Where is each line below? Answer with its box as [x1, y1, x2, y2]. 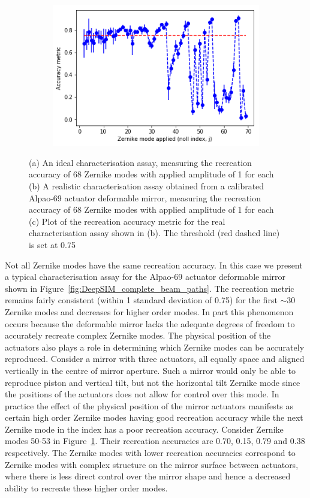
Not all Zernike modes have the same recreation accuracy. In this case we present [5, 258, 303, 271]
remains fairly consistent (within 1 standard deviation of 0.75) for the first [5, 294, 278, 306]
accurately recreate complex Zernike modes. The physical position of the [5, 329, 271, 342]
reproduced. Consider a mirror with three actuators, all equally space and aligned [5, 352, 305, 365]
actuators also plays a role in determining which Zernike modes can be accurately [5, 340, 305, 353]
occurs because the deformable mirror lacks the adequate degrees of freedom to [5, 317, 295, 330]
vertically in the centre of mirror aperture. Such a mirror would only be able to [5, 364, 296, 376]
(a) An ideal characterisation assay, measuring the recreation [29, 156, 252, 168]
